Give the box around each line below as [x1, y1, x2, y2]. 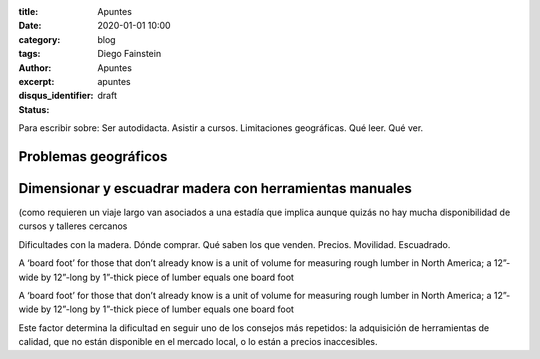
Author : [18, 61, 52, 74]
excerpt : [18, 75, 55, 87]
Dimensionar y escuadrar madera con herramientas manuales [18, 180, 412, 197]
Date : [18, 20, 42, 32]
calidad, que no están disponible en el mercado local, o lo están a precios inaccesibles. [18, 336, 379, 348]
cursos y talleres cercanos [18, 220, 128, 232]
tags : [18, 48, 41, 60]
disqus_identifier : [18, 90, 94, 102]
